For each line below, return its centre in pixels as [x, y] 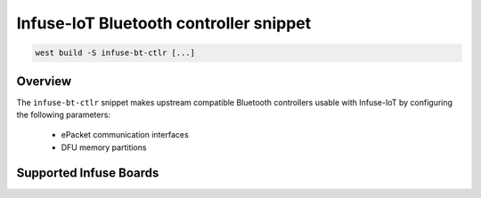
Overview [44, 81]
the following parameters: [64, 115]
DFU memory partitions [104, 147]
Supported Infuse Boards [88, 173]
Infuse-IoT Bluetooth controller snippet [164, 23]
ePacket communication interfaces [125, 135]
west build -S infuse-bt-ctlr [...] [115, 53]
